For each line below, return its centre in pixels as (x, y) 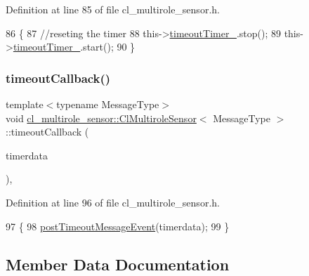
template (25, 104)
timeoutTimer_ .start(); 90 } (74, 47)
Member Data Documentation (118, 264)
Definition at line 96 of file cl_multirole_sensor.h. (113, 202)
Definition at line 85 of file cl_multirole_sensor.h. (113, 9)
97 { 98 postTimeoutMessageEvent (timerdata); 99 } (118, 226)
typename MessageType (108, 104)
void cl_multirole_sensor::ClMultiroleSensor (101, 118)
